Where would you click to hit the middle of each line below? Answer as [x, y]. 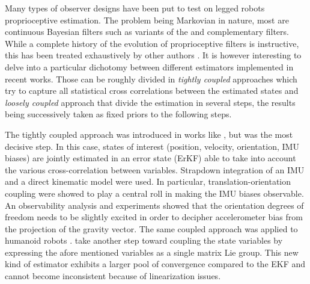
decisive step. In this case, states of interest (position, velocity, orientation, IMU [152, 146]
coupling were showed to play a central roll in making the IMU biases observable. [154, 193]
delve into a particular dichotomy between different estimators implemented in [149, 66]
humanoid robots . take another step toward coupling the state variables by [144, 240]
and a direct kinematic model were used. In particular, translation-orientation [148, 181]
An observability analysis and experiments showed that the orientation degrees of [154, 205]
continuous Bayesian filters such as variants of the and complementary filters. [147, 32]
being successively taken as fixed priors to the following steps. [118, 114]
